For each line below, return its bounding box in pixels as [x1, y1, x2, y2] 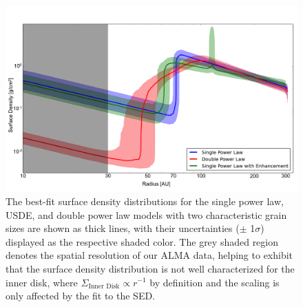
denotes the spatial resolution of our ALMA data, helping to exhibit [6, 248, 293, 262]
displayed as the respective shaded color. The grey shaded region [6, 234, 279, 248]
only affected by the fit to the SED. [6, 288, 155, 303]
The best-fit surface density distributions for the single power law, [6, 193, 284, 208]
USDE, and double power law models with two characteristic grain [6, 207, 287, 222]
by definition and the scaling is [149, 275, 280, 289]
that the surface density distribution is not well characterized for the [6, 261, 295, 275]
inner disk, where [6, 275, 78, 289]
